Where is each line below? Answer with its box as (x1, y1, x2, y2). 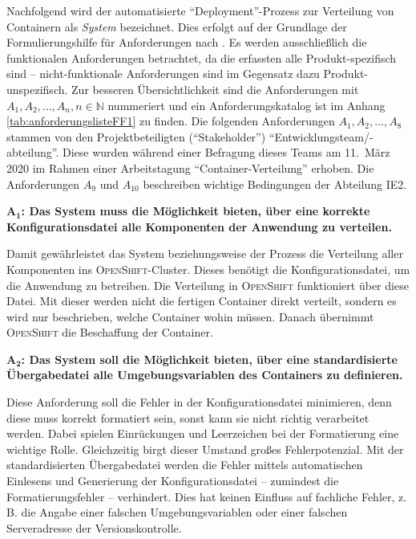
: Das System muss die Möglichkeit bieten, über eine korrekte (21, 202, 370, 219)
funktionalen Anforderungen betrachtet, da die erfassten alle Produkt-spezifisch (6, 49, 397, 66)
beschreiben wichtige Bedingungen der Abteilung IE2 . (143, 175, 407, 192)
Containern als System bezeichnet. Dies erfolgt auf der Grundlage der (6, 18, 347, 35)
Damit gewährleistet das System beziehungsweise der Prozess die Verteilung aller (6, 245, 403, 262)
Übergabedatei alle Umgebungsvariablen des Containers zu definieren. (6, 366, 403, 383)
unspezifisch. (6, 80, 68, 97)
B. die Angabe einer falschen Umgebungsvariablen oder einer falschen (6, 504, 348, 521)
